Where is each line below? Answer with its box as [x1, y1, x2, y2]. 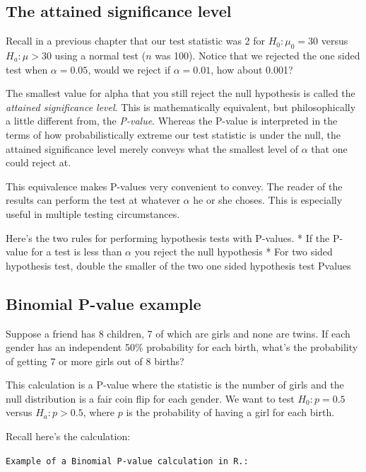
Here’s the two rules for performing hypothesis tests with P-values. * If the [6, 230, 330, 245]
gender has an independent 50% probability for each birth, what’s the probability [6, 340, 358, 355]
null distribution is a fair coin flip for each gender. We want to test [6, 391, 295, 405]
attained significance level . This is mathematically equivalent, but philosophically [6, 99, 356, 114]
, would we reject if [88, 62, 171, 76]
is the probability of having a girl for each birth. [126, 405, 335, 420]
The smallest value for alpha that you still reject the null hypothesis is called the [6, 86, 355, 100]
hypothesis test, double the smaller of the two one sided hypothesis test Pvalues [6, 258, 351, 272]
